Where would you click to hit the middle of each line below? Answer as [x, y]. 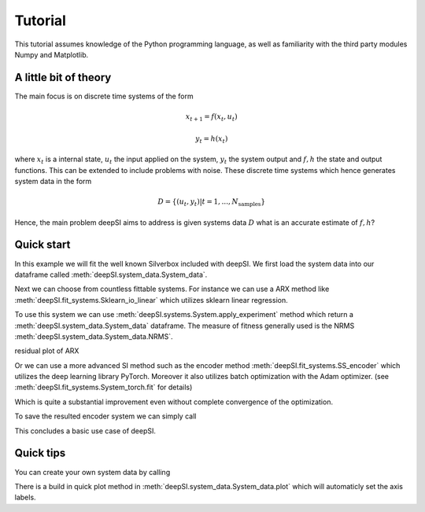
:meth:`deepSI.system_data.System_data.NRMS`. [94, 336]
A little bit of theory [63, 77]
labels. [25, 497]
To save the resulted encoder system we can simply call [105, 416]
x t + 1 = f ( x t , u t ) [211, 118]
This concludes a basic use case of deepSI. [85, 431]
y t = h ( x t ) [212, 139]
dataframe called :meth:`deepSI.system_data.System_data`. [111, 274]
